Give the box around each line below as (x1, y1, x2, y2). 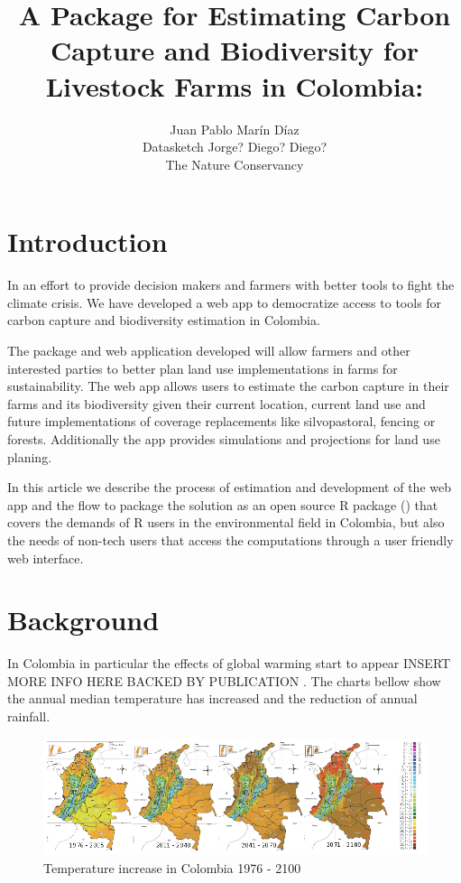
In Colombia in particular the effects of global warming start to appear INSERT (7, 654, 451, 673)
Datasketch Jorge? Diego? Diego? (142, 137, 327, 156)
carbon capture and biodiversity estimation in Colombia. (7, 311, 320, 330)
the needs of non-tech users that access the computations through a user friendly (7, 530, 454, 549)
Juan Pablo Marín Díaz (170, 119, 300, 138)
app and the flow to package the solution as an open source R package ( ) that (7, 495, 438, 514)
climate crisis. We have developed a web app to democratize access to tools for (7, 293, 442, 311)
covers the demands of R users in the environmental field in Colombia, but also (7, 513, 445, 532)
